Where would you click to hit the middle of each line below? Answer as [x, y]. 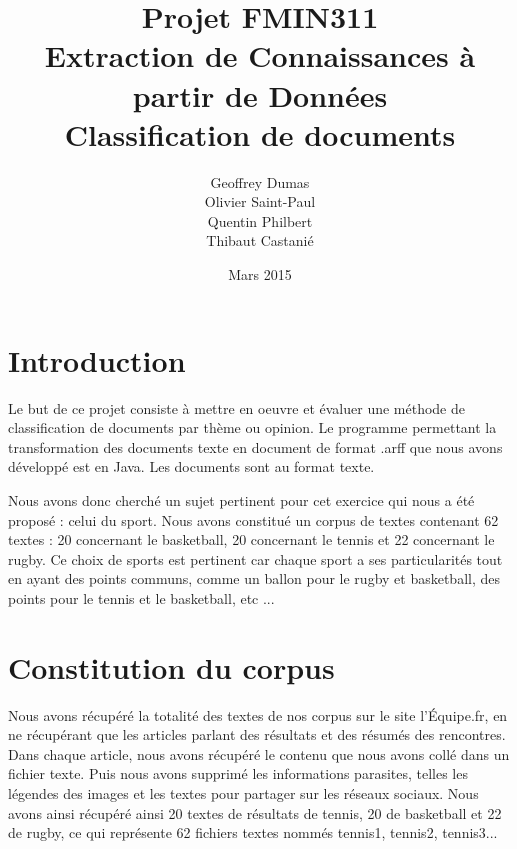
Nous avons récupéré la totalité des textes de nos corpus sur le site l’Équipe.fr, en [258, 714]
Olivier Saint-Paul [260, 201]
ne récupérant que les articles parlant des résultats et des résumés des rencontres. [257, 734]
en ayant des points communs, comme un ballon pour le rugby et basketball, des [254, 578]
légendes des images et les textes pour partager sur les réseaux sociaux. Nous [243, 793]
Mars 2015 [260, 274]
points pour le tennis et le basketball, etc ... [141, 597]
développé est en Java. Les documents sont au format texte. [191, 466]
